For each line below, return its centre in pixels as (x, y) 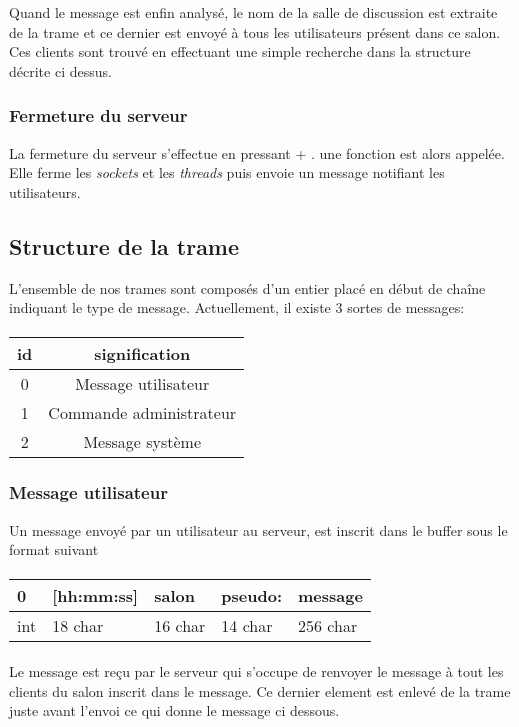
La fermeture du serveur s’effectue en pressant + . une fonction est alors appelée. (257, 152)
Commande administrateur (142, 413)
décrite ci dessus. (60, 70)
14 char (247, 626)
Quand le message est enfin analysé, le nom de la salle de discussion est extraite (253, 12)
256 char (328, 626)
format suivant (54, 549)
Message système (142, 442)
